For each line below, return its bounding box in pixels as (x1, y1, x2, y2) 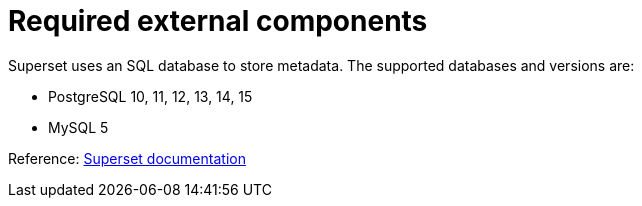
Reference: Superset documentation (8, 149, 246, 167)
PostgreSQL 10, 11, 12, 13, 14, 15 (48, 87, 253, 105)
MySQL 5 (48, 118, 109, 136)
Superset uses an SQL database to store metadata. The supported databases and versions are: (8, 56, 635, 74)
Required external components (8, 4, 428, 38)
